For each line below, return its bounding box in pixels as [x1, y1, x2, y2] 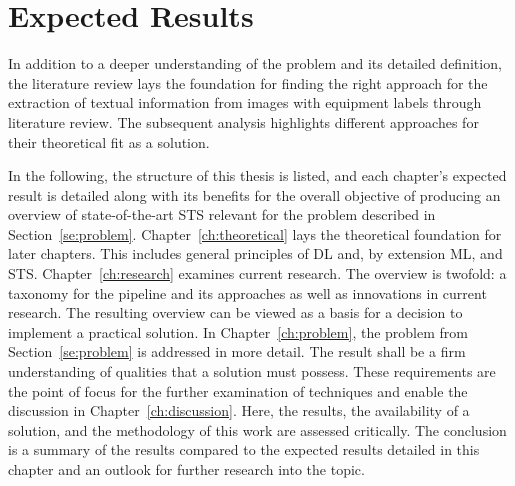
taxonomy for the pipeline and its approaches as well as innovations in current [8, 282, 487, 303]
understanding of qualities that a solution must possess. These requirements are [8, 361, 496, 382]
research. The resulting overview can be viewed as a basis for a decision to [8, 302, 463, 323]
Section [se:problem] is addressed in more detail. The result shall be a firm [8, 341, 466, 362]
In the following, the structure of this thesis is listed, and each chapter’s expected [8, 165, 507, 186]
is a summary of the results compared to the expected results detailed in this [8, 439, 480, 460]
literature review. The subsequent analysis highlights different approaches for [8, 111, 479, 132]
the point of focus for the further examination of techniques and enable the [8, 380, 468, 401]
